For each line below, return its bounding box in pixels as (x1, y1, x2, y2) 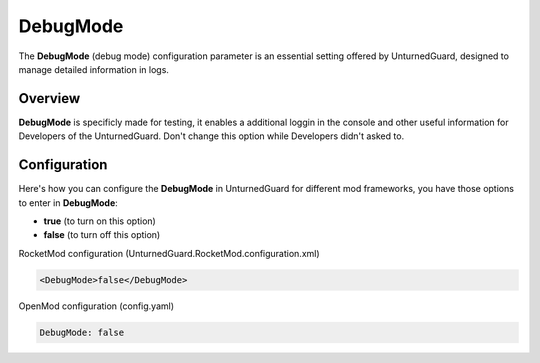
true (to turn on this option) (43, 215, 157, 227)
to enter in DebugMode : (18, 196, 119, 209)
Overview (18, 90, 81, 107)
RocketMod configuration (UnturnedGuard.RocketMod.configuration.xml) (18, 247, 320, 259)
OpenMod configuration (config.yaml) (18, 300, 175, 312)
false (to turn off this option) (43, 229, 161, 241)
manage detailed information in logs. (18, 63, 170, 75)
